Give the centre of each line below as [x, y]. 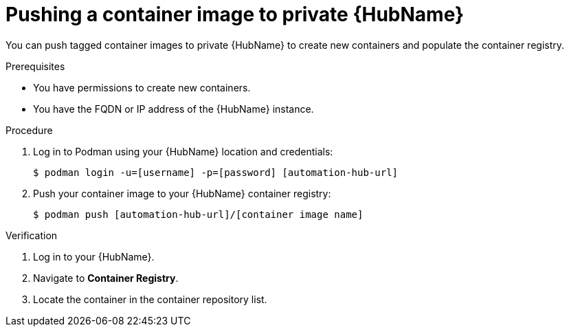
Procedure [29, 130]
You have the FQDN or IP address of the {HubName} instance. [174, 109]
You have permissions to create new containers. [142, 87]
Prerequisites [35, 66]
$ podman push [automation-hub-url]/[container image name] [198, 214]
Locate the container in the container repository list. [150, 299]
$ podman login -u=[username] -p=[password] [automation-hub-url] [216, 172]
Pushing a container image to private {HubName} [235, 14]
